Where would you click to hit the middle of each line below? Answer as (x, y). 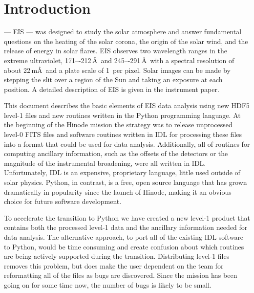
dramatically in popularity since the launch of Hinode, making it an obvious (118, 192)
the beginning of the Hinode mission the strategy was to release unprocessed (118, 124)
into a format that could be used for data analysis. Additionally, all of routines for (127, 144)
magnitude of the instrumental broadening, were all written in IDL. (105, 163)
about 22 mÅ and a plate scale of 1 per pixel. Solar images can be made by (117, 70)
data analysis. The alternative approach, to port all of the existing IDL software (124, 237)
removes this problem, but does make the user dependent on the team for (114, 265)
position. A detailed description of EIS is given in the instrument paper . (112, 89)
